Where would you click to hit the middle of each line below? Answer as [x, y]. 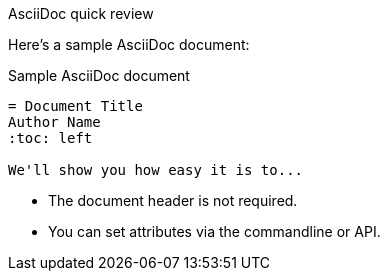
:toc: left [50, 138]
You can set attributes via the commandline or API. [214, 231]
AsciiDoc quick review [81, 13]
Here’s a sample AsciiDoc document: [129, 44]
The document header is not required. [173, 200]
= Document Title [75, 106]
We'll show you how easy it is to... [156, 170]
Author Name [54, 122]
